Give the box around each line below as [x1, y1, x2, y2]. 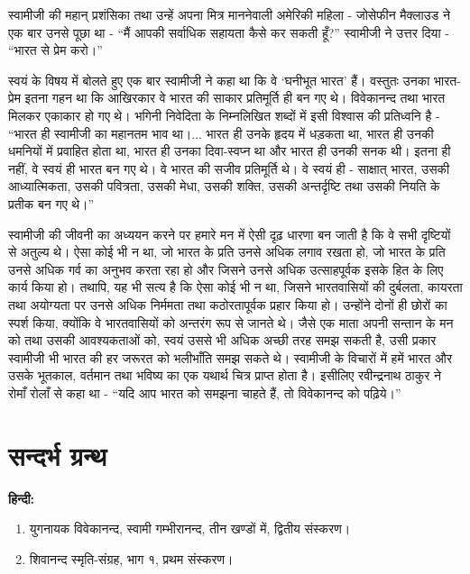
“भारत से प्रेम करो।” [8, 41, 103, 59]
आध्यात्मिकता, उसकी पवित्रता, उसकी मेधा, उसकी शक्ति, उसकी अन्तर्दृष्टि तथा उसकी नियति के [8, 177, 440, 196]
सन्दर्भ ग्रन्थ [8, 436, 107, 473]
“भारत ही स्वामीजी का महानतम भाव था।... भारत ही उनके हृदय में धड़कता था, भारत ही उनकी [8, 123, 434, 142]
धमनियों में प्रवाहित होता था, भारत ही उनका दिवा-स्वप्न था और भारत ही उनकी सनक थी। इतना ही [8, 141, 451, 160]
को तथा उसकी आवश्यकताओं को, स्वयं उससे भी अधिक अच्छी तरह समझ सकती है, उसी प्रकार [8, 331, 437, 350]
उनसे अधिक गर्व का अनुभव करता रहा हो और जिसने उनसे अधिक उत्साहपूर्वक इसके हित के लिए [8, 260, 444, 278]
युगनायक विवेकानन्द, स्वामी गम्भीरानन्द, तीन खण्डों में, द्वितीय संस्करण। [29, 519, 351, 538]
